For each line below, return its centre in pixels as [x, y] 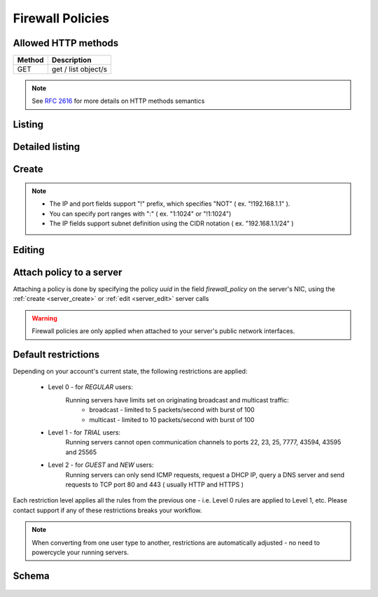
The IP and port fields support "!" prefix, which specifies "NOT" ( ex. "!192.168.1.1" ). [170, 204]
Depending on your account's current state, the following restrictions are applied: [130, 372]
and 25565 [81, 452]
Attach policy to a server [68, 272]
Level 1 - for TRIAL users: [84, 433]
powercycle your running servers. [80, 552]
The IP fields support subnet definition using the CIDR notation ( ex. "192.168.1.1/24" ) [171, 223]
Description [71, 60]
